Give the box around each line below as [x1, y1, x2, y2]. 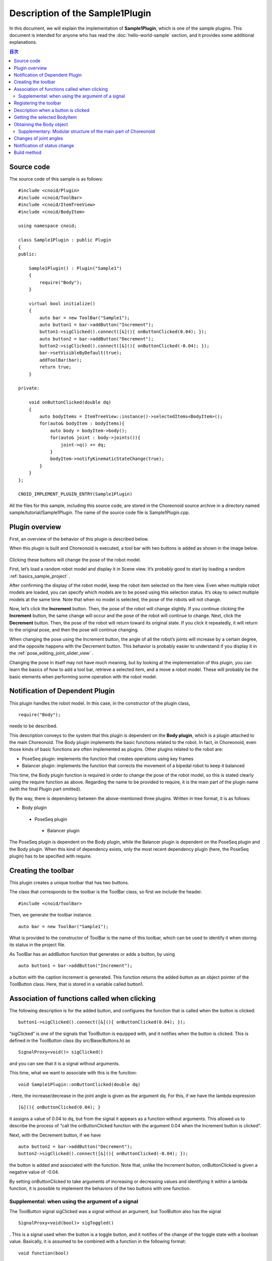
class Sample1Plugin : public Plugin [18, 237, 112, 243]
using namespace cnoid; [18, 223, 77, 229]
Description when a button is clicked [14, 107, 90, 113]
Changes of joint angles [14, 135, 63, 141]
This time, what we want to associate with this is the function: [9, 1070, 137, 1076]
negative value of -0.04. [9, 1169, 59, 1175]
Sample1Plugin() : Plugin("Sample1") [28, 265, 122, 271]
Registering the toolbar [14, 100, 61, 106]
